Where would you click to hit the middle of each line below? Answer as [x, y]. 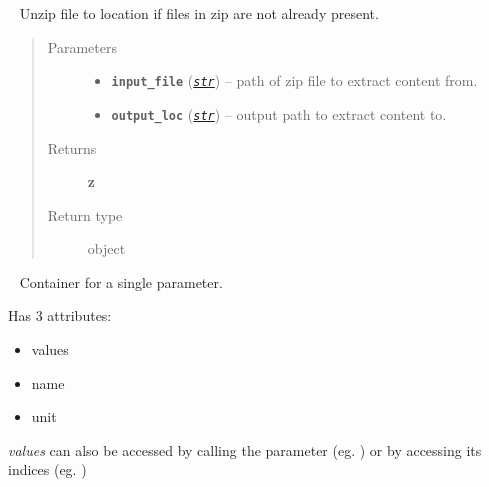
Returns [72, 147]
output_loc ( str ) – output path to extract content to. [279, 113]
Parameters [82, 46]
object [106, 248]
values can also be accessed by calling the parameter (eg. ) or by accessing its [245, 449]
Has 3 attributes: [60, 315]
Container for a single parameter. [121, 281]
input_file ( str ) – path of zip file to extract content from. [294, 80]
